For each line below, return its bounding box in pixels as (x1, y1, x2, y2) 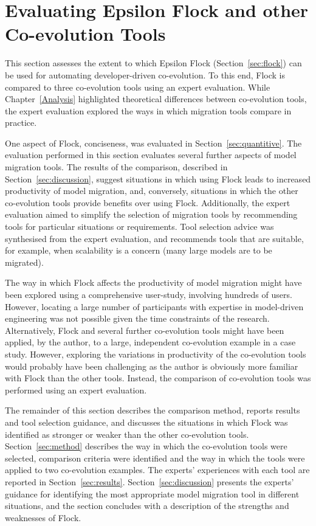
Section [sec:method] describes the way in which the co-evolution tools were (5, 440, 287, 452)
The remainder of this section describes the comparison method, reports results (5, 404, 300, 417)
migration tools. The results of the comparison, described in (5, 161, 228, 173)
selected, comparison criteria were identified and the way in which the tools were (5, 451, 305, 464)
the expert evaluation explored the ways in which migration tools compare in (5, 104, 292, 117)
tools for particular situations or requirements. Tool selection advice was (5, 220, 274, 233)
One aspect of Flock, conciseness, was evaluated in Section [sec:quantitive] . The (5, 136, 302, 149)
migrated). (5, 255, 44, 268)
